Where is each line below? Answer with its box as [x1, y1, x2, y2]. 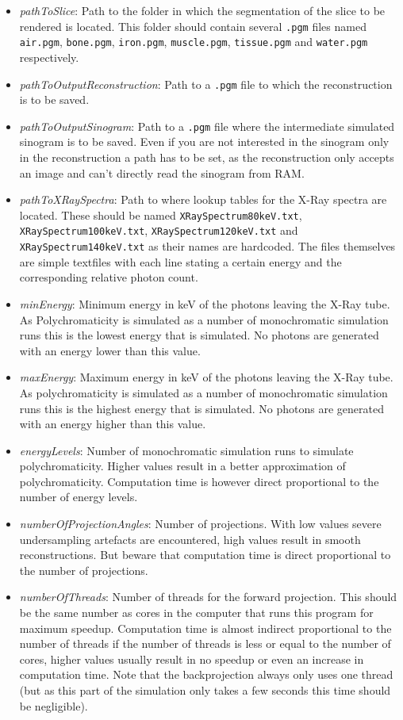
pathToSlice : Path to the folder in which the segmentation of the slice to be [19, 2, 386, 18]
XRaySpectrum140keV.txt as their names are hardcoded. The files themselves [19, 238, 396, 255]
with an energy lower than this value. [19, 342, 201, 358]
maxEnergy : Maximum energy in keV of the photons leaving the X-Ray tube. [19, 369, 393, 385]
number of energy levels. [19, 488, 138, 505]
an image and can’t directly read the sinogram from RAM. [19, 164, 305, 181]
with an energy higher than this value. [19, 416, 206, 432]
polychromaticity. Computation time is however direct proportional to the [19, 473, 379, 489]
